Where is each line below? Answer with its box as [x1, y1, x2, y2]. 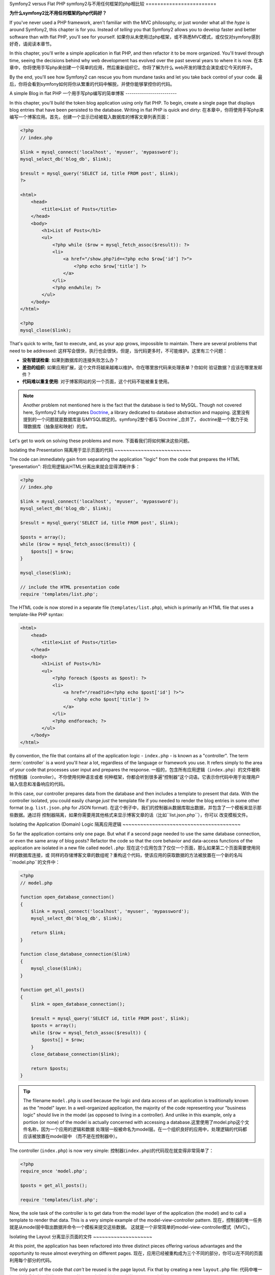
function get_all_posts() [20, 987, 85, 993]
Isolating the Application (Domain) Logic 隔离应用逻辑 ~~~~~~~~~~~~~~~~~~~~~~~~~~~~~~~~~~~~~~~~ [9, 821, 241, 827]
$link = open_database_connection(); [31, 1001, 125, 1007]
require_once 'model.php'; [20, 1168, 88, 1174]
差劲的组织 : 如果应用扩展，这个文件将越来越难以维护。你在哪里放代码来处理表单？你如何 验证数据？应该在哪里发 [22, 364, 258, 370]
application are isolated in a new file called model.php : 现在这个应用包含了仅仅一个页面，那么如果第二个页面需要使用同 [9, 845, 261, 851]
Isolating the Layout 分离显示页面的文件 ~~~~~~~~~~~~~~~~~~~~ [9, 1233, 153, 1239]
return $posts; [31, 1065, 69, 1071]
